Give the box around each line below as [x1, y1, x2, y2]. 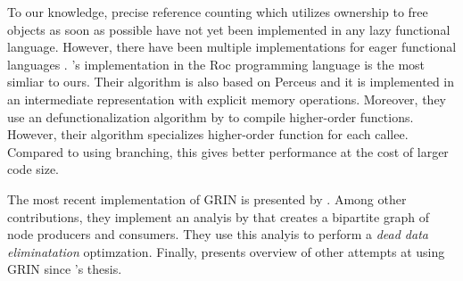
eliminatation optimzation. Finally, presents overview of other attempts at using [7, 242, 445, 260]
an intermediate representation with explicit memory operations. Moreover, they [7, 89, 446, 108]
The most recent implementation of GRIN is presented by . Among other [7, 189, 407, 208]
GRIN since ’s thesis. [7, 260, 122, 278]
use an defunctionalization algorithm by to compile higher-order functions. [7, 107, 414, 126]
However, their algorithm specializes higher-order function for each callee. [7, 125, 409, 144]
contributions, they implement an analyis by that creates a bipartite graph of [7, 207, 429, 226]
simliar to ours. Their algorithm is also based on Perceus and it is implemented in [7, 72, 455, 91]
